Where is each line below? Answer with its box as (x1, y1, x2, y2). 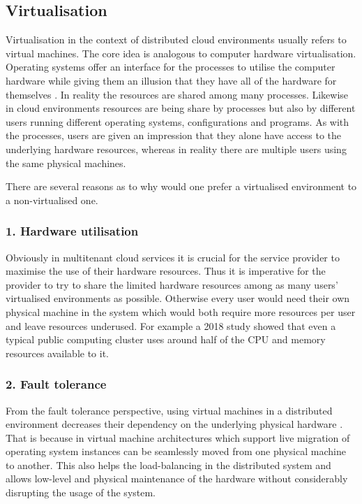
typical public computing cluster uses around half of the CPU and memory (6, 332, 326, 347)
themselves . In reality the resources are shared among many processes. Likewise (6, 87, 349, 101)
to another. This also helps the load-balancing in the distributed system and (6, 457, 331, 472)
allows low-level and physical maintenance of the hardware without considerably (6, 471, 348, 486)
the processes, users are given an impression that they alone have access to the (6, 128, 342, 143)
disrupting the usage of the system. (6, 485, 156, 500)
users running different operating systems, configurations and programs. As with (6, 114, 349, 129)
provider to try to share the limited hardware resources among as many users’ (6, 277, 338, 291)
